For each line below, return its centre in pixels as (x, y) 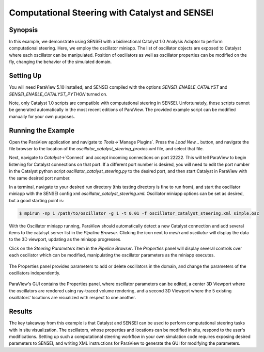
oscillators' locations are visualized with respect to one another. (72, 298)
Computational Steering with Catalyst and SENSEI (111, 13)
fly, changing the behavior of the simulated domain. (60, 62)
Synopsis (23, 30)
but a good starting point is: (37, 200)
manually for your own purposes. (42, 116)
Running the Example (42, 130)
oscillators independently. (35, 273)
